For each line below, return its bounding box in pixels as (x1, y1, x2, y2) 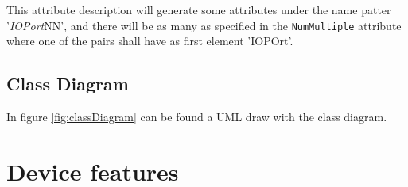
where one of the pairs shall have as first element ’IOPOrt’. (6, 32, 293, 49)
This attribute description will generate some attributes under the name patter (6, 2, 391, 17)
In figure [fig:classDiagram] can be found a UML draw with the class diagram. (6, 109, 387, 125)
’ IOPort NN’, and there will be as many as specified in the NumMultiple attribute (6, 17, 402, 33)
